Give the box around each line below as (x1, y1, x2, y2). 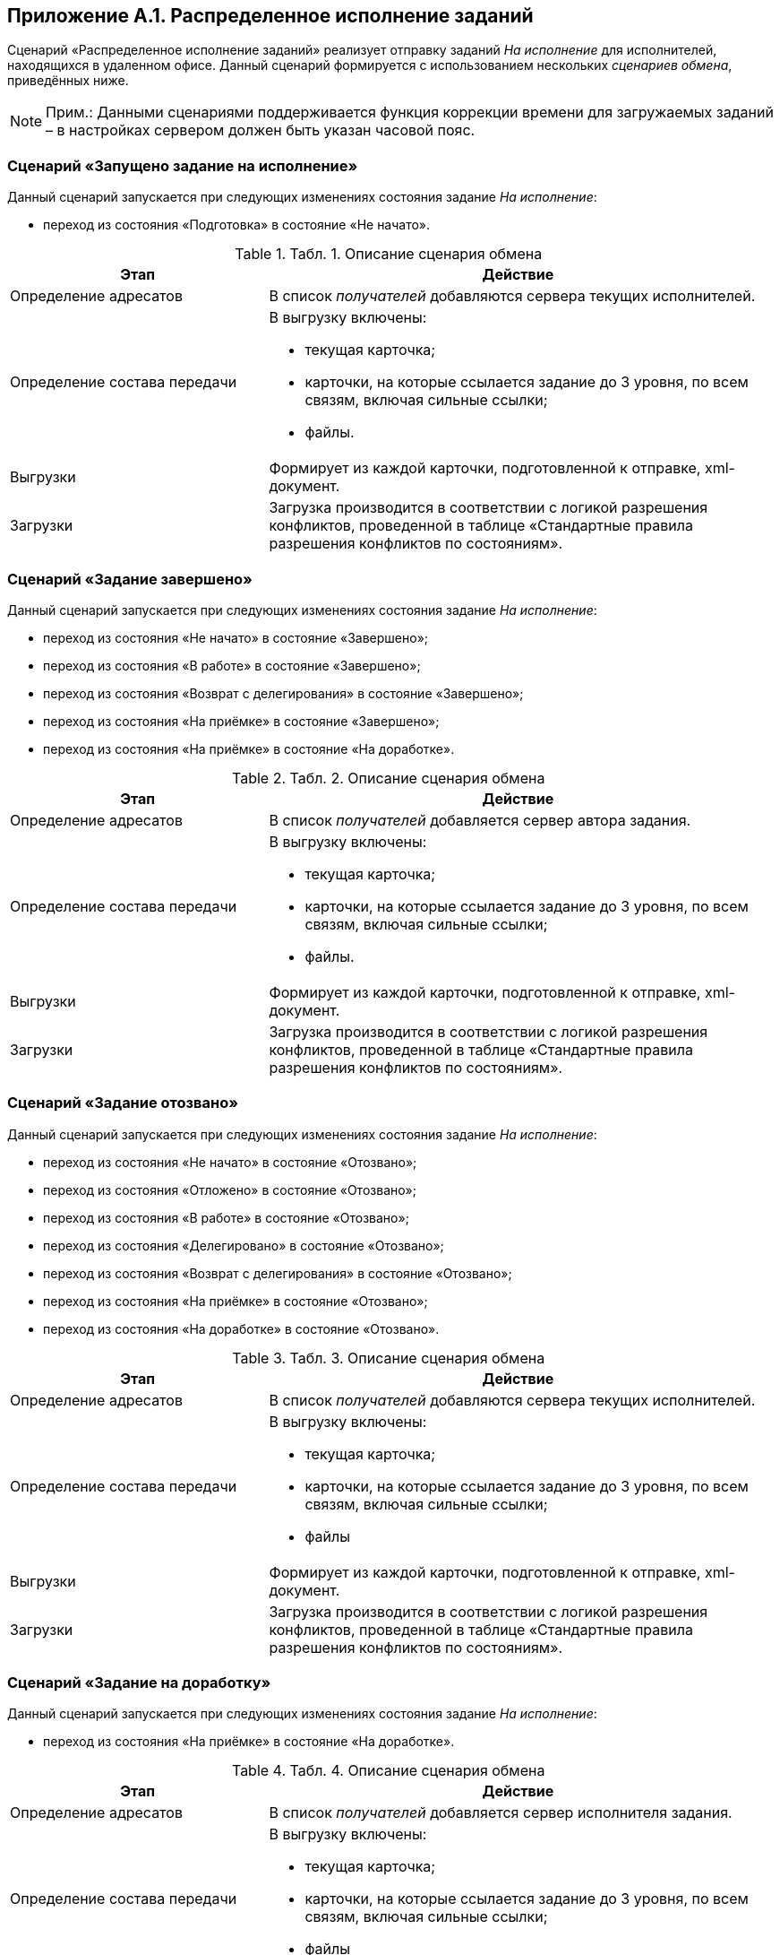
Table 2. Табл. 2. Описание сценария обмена (232, 768, 545, 787)
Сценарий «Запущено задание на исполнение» (7, 156, 358, 175)
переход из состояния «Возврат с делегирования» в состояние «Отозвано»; (43, 1265, 512, 1281)
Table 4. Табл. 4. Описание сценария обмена (231, 1761, 545, 1780)
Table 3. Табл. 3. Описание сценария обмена (232, 1348, 545, 1367)
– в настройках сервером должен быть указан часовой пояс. (46, 121, 476, 140)
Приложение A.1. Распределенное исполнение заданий (7, 4, 534, 27)
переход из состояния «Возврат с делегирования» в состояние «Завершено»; (43, 685, 524, 701)
